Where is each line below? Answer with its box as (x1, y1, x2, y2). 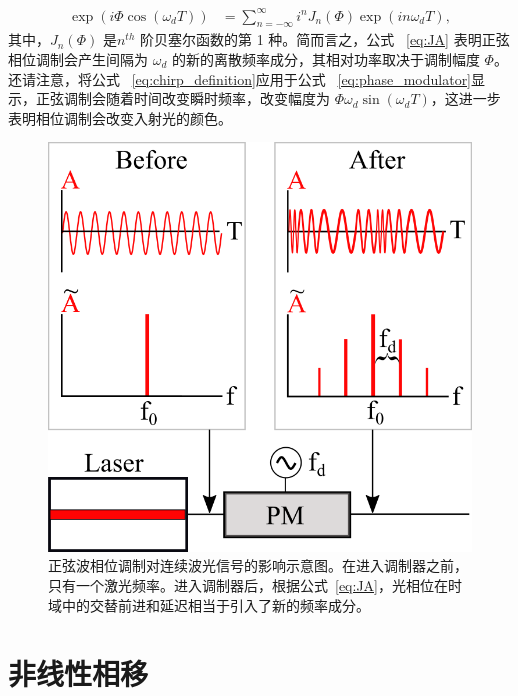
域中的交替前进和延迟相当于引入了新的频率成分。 (48, 594, 370, 615)
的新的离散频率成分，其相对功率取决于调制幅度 (171, 48, 480, 69)
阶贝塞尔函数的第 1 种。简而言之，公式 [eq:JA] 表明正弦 (139, 29, 510, 50)
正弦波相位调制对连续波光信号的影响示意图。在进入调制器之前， (48, 555, 468, 576)
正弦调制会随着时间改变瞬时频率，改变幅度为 (35, 88, 330, 109)
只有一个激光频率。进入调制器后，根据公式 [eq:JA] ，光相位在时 (48, 574, 462, 595)
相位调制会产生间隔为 (8, 48, 148, 69)
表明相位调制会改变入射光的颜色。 (8, 107, 232, 128)
